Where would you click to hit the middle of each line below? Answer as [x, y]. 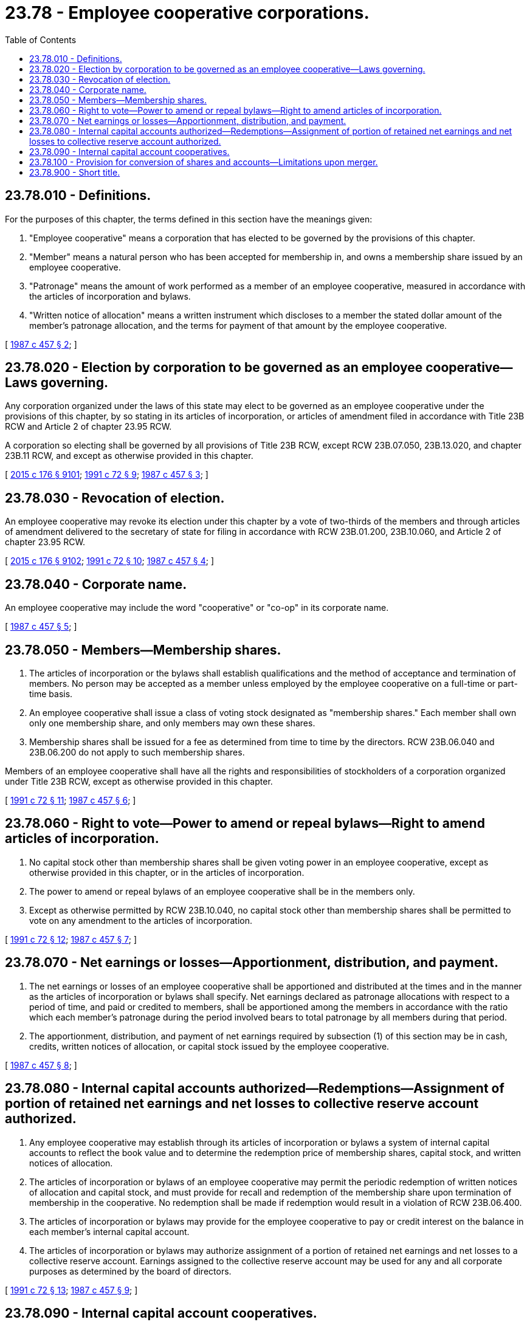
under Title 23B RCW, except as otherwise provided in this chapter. [139, 781]
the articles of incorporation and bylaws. [110, 296]
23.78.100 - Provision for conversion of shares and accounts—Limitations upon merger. [204, 162]
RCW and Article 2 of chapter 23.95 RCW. [88, 427]
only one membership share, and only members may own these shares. [172, 723]
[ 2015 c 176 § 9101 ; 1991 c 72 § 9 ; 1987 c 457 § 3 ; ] [107, 475]
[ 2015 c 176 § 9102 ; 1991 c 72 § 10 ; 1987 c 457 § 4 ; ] [110, 561]
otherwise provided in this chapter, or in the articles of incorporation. [167, 872]
